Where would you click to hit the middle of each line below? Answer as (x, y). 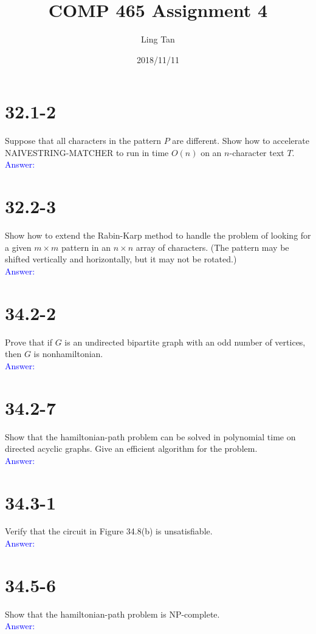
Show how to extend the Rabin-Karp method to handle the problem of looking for (158, 235)
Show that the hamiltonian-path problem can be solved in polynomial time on (150, 436)
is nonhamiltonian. (68, 354)
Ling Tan (158, 39)
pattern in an (86, 247)
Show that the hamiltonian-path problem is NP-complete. (112, 614)
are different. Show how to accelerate (241, 141)
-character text (257, 152)
